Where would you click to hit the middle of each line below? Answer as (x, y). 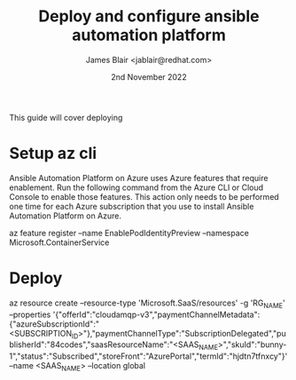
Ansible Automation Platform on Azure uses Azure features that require (139, 178)
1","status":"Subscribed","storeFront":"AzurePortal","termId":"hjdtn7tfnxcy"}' (148, 356)
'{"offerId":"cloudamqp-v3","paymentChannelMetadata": (156, 314)
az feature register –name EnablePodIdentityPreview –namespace (129, 233)
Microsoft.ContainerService (59, 242)
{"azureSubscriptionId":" (55, 324)
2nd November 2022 (149, 76)
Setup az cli (53, 154)
